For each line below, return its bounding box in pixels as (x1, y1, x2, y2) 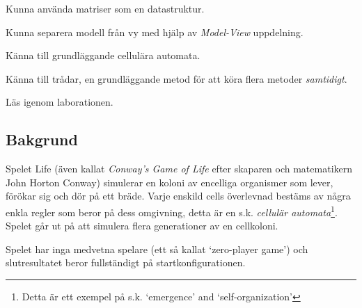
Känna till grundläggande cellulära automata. (6, 48, 200, 63)
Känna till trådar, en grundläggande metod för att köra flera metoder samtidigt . (6, 71, 347, 86)
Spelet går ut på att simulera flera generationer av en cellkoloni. (6, 218, 278, 233)
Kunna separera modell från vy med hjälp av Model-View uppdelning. (6, 24, 304, 39)
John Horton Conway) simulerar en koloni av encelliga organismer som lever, (6, 175, 333, 189)
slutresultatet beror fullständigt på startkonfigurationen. (6, 255, 246, 270)
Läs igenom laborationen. (6, 95, 113, 109)
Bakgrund (6, 129, 78, 150)
